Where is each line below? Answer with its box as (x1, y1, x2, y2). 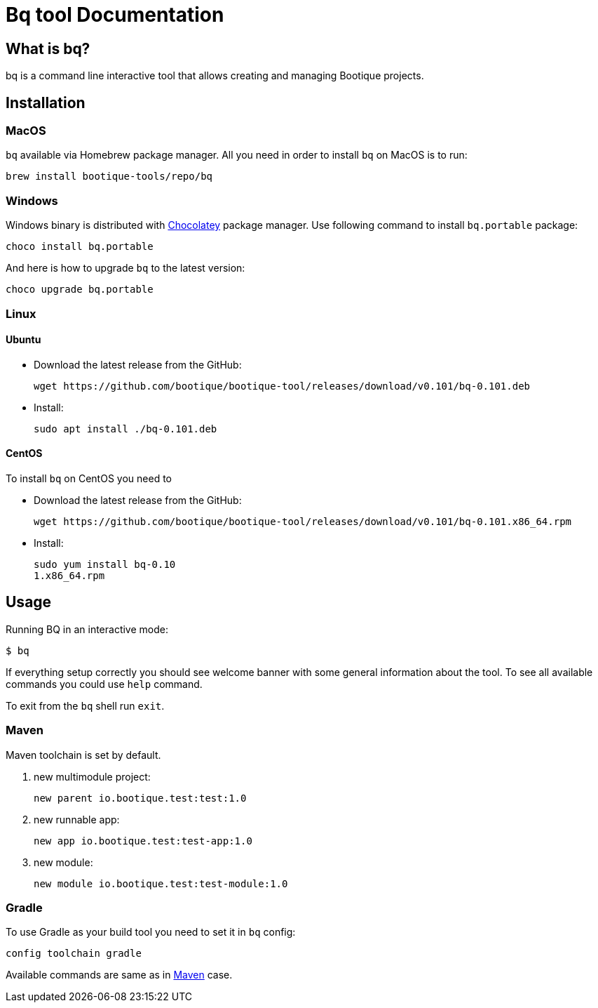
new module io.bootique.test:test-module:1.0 (34, 877, 288, 889)
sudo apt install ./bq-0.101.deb (34, 423, 217, 435)
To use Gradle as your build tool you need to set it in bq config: (6, 926, 296, 939)
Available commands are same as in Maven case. (6, 969, 233, 981)
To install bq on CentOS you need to (6, 472, 172, 484)
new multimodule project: (34, 770, 151, 783)
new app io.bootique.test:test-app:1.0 (34, 835, 252, 847)
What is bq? (6, 39, 90, 58)
